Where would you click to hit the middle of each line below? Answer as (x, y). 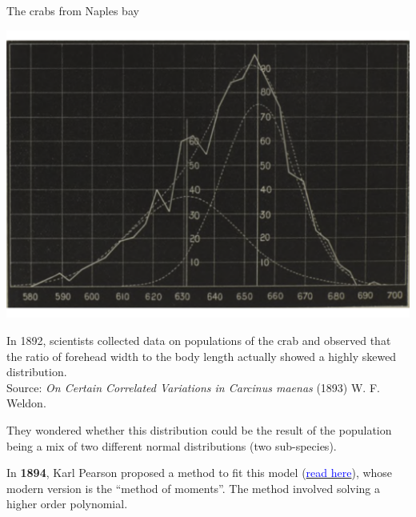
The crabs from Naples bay (73, 10)
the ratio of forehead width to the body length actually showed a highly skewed (202, 356)
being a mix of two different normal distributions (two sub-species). (172, 445)
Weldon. (26, 403)
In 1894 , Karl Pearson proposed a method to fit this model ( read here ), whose (200, 473)
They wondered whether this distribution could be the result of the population (199, 429)
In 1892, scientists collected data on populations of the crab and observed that (199, 340)
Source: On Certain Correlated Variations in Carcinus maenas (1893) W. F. (193, 387)
